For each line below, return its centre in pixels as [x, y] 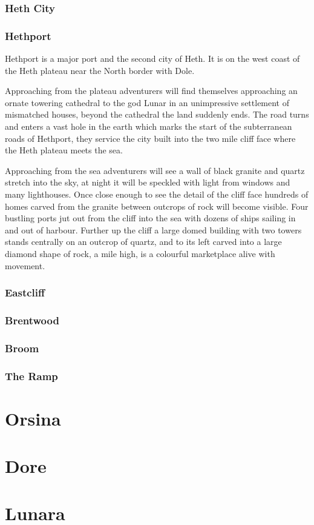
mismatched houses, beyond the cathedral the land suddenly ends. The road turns [157, 114]
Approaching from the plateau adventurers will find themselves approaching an [151, 91]
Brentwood [32, 320]
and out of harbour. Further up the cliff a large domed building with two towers [153, 229]
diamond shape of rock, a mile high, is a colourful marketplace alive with [140, 253]
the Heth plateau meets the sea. [64, 150]
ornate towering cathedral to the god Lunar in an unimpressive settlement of [147, 102]
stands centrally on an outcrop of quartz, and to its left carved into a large [143, 242]
